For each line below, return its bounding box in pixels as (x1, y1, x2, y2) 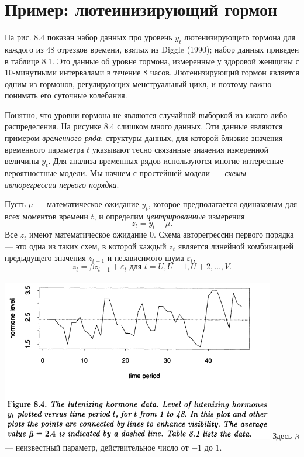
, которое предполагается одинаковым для (148, 198, 298, 210)
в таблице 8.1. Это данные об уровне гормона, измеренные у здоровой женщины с (5, 54, 299, 67)
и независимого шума (107, 251, 184, 263)
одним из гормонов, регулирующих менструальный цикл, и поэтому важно (5, 77, 272, 90)
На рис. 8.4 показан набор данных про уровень (5, 31, 172, 43)
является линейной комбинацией (178, 240, 293, 252)
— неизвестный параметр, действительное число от (5, 441, 189, 453)
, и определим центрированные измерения (94, 210, 245, 222)
